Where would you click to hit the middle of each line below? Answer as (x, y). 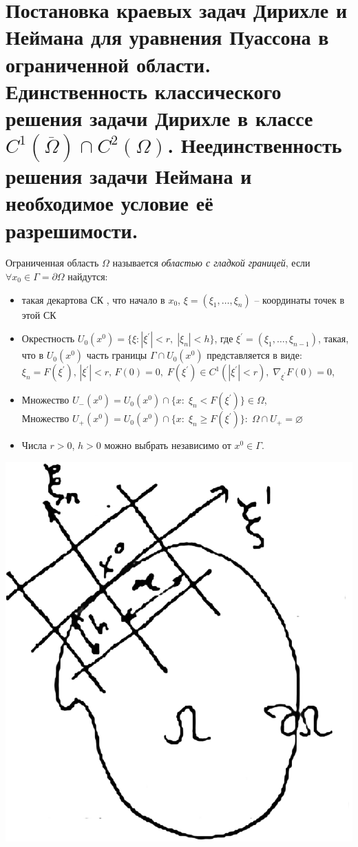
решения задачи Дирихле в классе (159, 117)
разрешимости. (72, 230)
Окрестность (48, 338)
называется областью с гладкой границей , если (211, 263)
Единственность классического (144, 91)
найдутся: (88, 276)
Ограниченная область (52, 263)
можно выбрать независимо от (168, 445)
